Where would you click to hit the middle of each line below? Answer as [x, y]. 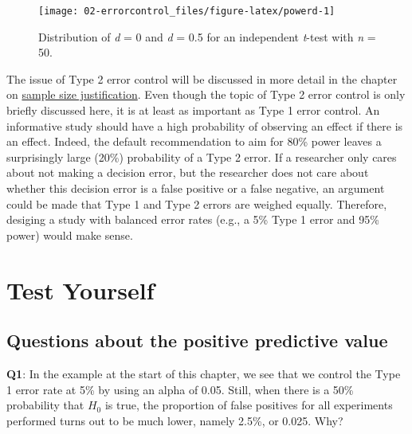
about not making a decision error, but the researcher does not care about [188, 172]
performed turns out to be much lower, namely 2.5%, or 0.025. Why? [175, 420]
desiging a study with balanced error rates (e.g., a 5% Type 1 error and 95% [193, 219]
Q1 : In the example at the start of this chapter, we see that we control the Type [204, 373]
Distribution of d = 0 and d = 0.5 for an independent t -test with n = [207, 36]
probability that [45, 405]
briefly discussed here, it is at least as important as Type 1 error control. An [193, 110]
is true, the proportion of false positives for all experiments [249, 405]
